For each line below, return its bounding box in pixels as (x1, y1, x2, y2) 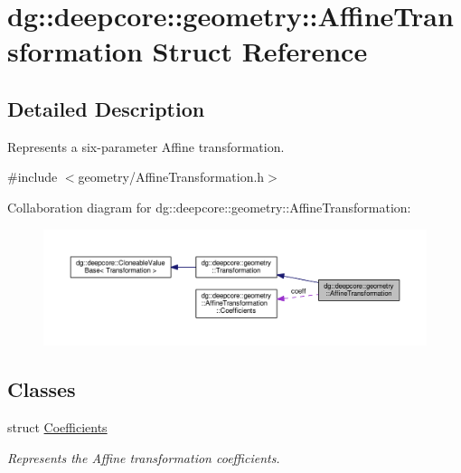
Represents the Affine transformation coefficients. (7, 448, 280, 467)
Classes (7, 375, 76, 403)
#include (7, 167, 58, 186)
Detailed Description (7, 94, 205, 122)
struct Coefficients (7, 418, 108, 437)
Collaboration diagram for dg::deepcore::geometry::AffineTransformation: (7, 197, 411, 216)
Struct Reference (152, 33, 368, 70)
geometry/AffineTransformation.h (78, 167, 265, 186)
